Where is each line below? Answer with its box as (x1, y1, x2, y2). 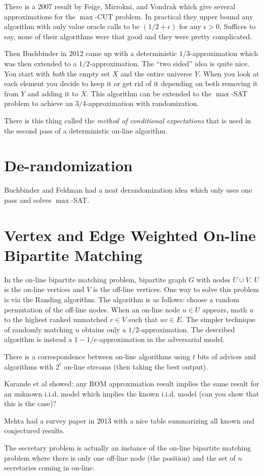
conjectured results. (4, 425, 65, 436)
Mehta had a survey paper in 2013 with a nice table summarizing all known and (4, 415, 255, 426)
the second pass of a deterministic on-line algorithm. (4, 125, 168, 136)
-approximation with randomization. (86, 98, 199, 109)
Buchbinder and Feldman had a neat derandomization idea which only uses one (4, 184, 252, 195)
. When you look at (198, 68, 259, 78)
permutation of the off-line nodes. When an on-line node (4, 304, 180, 314)
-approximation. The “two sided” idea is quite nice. (90, 58, 250, 68)
